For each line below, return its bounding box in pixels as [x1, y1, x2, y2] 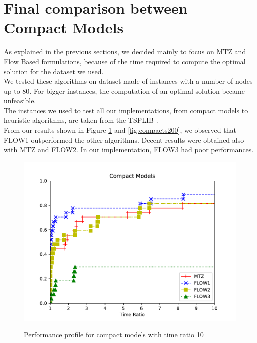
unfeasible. [4, 95, 36, 106]
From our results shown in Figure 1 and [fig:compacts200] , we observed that [4, 125, 236, 135]
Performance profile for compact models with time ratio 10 [24, 329, 204, 340]
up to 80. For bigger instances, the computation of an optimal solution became [4, 85, 245, 96]
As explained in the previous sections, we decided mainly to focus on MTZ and [4, 46, 246, 57]
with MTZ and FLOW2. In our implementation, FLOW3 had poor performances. [4, 144, 254, 155]
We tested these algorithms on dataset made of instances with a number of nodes [4, 76, 253, 86]
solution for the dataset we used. [4, 66, 104, 76]
